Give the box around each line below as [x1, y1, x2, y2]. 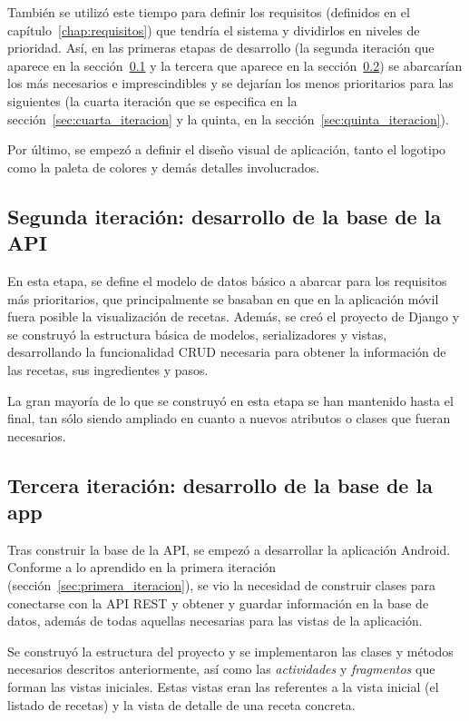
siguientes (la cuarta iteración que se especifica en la [7, 91, 298, 110]
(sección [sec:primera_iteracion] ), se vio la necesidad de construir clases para [7, 576, 436, 595]
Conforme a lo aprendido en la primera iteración [7, 558, 277, 577]
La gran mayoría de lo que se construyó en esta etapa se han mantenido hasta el [7, 390, 454, 410]
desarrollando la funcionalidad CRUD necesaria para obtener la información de [7, 342, 446, 361]
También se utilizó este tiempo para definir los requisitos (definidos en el [7, 3, 410, 21]
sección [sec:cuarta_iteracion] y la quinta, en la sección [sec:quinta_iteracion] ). [7, 109, 449, 128]
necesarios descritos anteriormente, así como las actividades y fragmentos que [7, 659, 435, 678]
